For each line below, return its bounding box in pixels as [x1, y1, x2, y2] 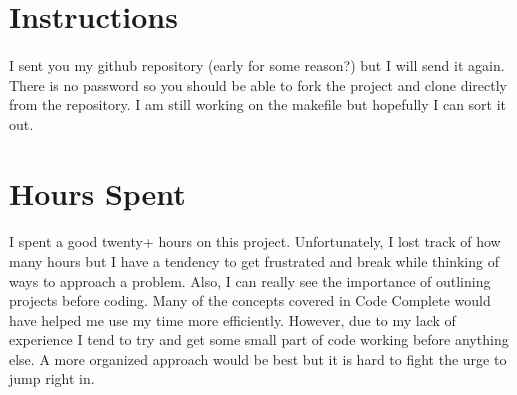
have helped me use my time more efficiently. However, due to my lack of [9, 309, 456, 330]
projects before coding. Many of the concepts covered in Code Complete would [9, 290, 491, 311]
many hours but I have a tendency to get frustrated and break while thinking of [9, 250, 499, 271]
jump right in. [9, 368, 95, 389]
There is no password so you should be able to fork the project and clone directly [9, 74, 507, 95]
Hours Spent [9, 172, 186, 213]
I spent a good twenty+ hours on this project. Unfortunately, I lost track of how [9, 231, 501, 252]
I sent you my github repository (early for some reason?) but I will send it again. [9, 54, 505, 75]
